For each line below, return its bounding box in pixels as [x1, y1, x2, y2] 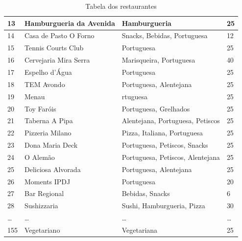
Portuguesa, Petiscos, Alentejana [121, 152, 220, 162]
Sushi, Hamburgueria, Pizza [121, 200, 205, 211]
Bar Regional [24, 188, 64, 198]
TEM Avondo [24, 79, 65, 89]
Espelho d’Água [24, 66, 72, 77]
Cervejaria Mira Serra [24, 55, 90, 65]
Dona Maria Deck [24, 140, 78, 150]
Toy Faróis [24, 103, 56, 113]
